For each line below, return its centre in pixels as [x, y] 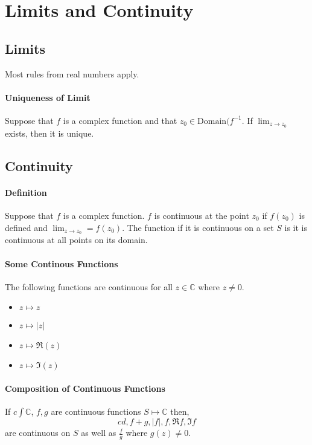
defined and [26, 227]
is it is [296, 227]
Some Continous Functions [62, 263]
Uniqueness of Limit [48, 97]
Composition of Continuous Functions [85, 388]
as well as [99, 433]
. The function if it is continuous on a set [198, 227]
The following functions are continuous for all [89, 286]
